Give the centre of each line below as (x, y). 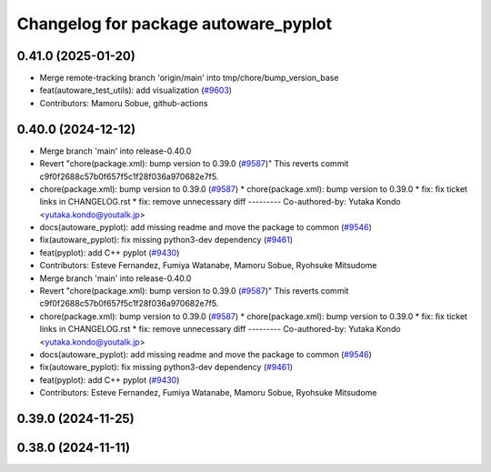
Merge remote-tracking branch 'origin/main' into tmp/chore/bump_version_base (189, 78)
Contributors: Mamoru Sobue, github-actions (124, 103)
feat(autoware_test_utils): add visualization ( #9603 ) (135, 90)
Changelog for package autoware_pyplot (174, 24)
